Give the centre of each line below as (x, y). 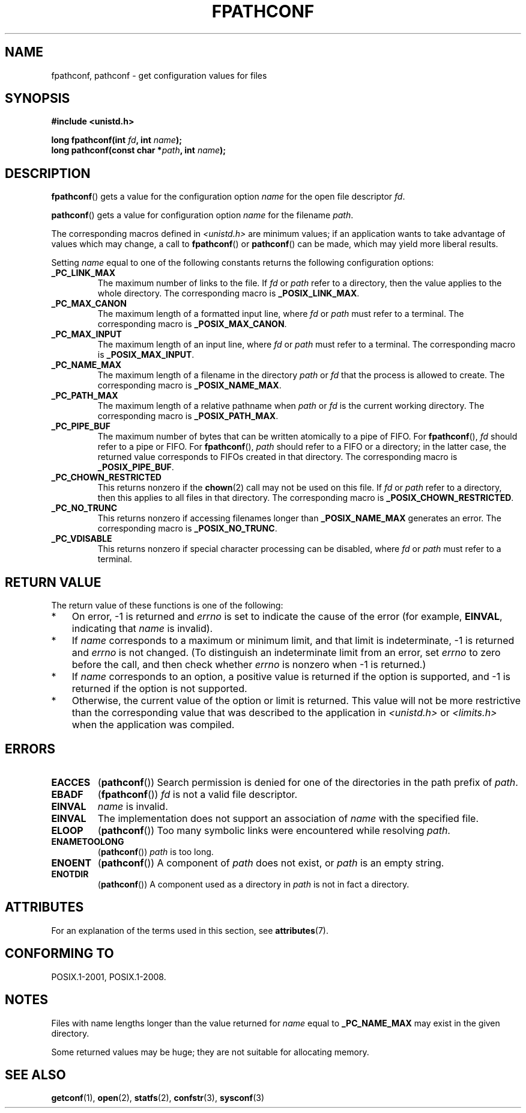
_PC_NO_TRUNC (84, 508)
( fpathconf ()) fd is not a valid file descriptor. (198, 794)
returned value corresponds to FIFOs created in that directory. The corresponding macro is (277, 457)
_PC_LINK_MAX (83, 273)
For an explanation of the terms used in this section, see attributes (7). (190, 930)
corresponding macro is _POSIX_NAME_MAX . (189, 385)
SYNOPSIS (38, 99)
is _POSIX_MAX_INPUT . (146, 355)
